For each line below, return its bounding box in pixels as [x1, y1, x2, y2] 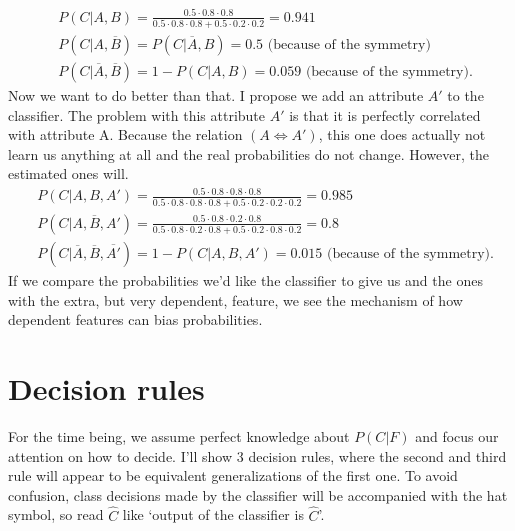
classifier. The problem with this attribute [8, 104, 266, 125]
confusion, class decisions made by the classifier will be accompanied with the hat [8, 484, 508, 505]
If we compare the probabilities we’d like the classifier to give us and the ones [8, 270, 483, 291]
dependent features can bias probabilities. [8, 309, 263, 330]
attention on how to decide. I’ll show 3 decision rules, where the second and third [8, 445, 507, 466]
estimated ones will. [8, 163, 129, 184]
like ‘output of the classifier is [122, 504, 304, 525]
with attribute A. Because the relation [8, 124, 243, 145]
